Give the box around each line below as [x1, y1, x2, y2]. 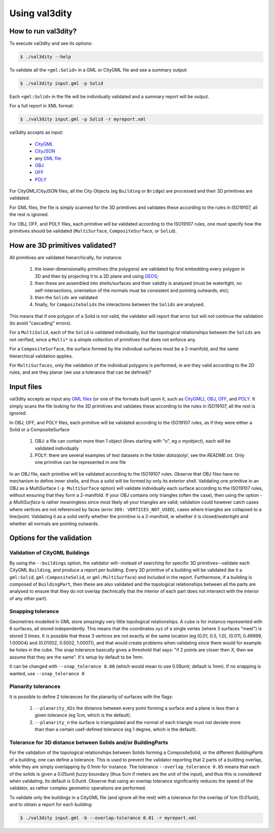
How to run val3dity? [9, 27, 77, 35]
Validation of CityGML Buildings [9, 549, 90, 556]
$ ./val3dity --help [20, 54, 71, 60]
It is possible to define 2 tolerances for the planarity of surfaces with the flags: [9, 694, 174, 700]
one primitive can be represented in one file [35, 459, 126, 465]
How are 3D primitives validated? [9, 241, 117, 249]
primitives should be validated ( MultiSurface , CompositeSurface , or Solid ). [9, 228, 177, 234]
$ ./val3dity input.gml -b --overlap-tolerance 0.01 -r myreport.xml [20, 815, 197, 821]
